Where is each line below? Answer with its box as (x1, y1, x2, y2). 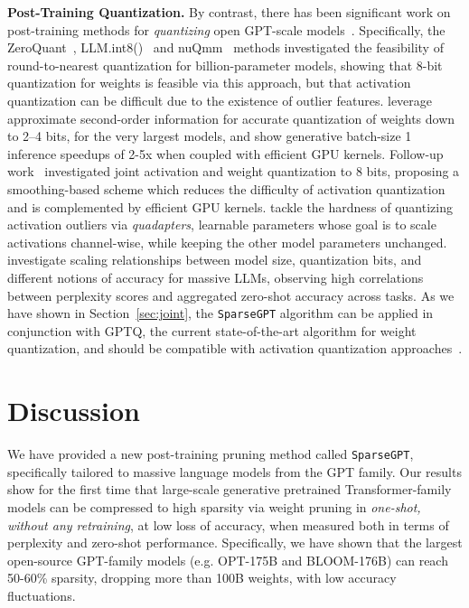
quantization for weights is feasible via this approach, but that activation (7, 73, 411, 92)
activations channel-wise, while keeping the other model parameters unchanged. (7, 232, 447, 251)
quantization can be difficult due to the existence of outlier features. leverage (7, 90, 433, 109)
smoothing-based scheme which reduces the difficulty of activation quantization (7, 179, 446, 198)
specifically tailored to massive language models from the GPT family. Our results (7, 462, 462, 481)
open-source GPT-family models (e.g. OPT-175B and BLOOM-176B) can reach (7, 550, 448, 569)
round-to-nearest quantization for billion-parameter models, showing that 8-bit (7, 55, 443, 74)
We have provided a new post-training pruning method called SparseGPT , (7, 444, 414, 463)
